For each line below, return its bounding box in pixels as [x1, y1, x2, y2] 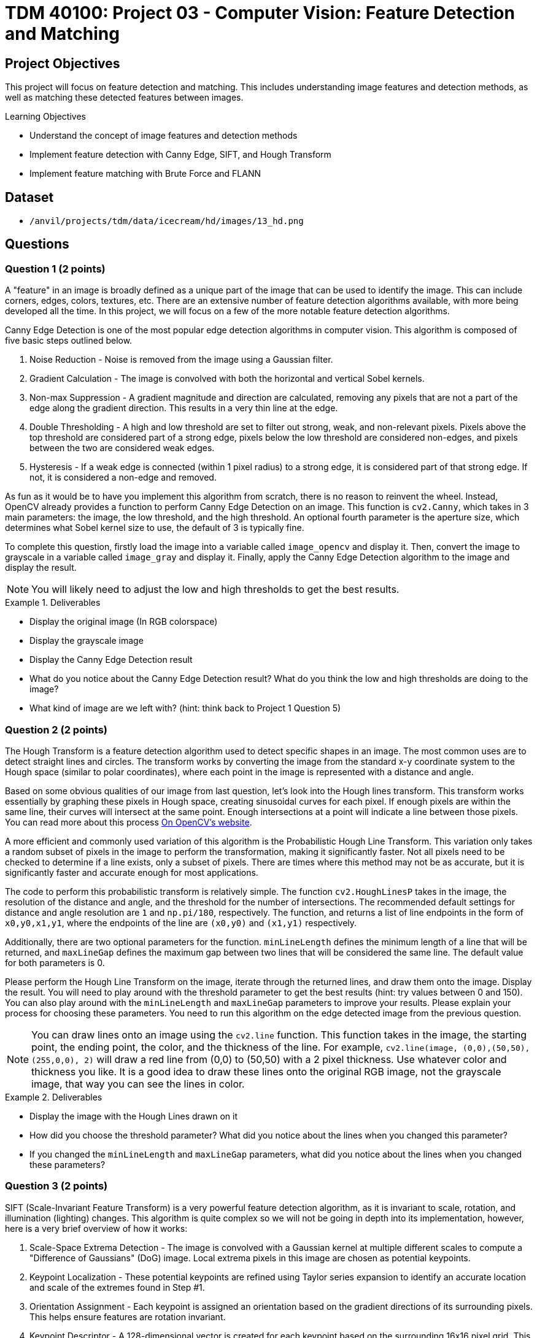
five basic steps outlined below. [5, 335, 133, 346]
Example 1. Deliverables [5, 597, 101, 608]
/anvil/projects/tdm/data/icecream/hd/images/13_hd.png [29, 216, 304, 226]
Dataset [5, 189, 54, 205]
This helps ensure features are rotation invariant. [29, 1311, 226, 1322]
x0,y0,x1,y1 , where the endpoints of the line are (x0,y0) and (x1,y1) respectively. [5, 917, 357, 928]
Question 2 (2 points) [5, 723, 108, 736]
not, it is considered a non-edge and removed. [29, 472, 217, 483]
